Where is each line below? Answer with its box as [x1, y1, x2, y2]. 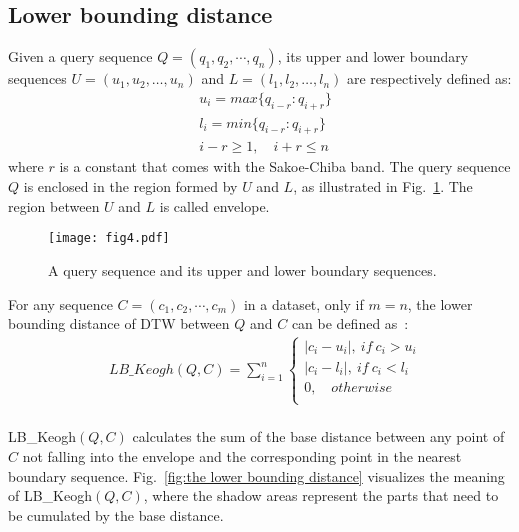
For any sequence [8, 293, 113, 314]
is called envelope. [159, 195, 270, 216]
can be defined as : [291, 313, 409, 334]
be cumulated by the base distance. [8, 504, 224, 525]
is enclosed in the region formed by [23, 176, 238, 197]
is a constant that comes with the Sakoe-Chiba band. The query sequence [59, 156, 511, 177]
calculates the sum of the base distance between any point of [132, 426, 505, 447]
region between [8, 195, 100, 216]
